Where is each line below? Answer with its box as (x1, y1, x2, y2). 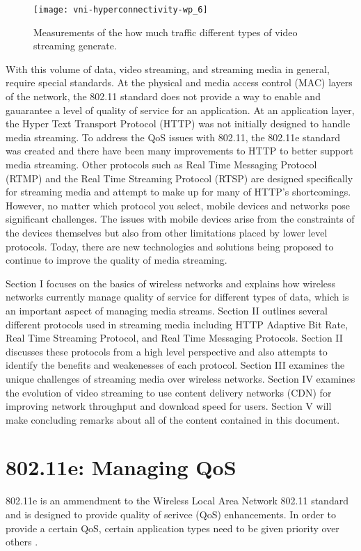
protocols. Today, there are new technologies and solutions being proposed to (6, 239, 334, 253)
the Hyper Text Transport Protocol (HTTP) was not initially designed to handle (6, 116, 351, 131)
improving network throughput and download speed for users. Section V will (6, 399, 332, 413)
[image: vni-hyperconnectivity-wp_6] (33, 5, 208, 15)
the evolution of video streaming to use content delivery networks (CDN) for (6, 385, 332, 399)
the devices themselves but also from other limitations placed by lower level (6, 225, 328, 239)
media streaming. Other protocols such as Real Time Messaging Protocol (6, 157, 317, 171)
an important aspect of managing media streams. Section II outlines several (6, 303, 328, 317)
